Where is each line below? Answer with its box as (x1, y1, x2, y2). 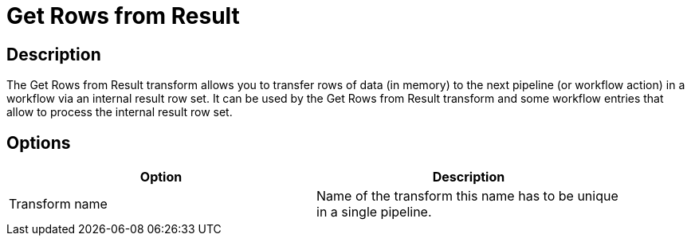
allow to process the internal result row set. (6, 105, 233, 119)
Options (6, 132, 71, 153)
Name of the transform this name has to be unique (316, 188, 618, 205)
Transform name (9, 196, 108, 213)
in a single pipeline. (316, 204, 432, 221)
